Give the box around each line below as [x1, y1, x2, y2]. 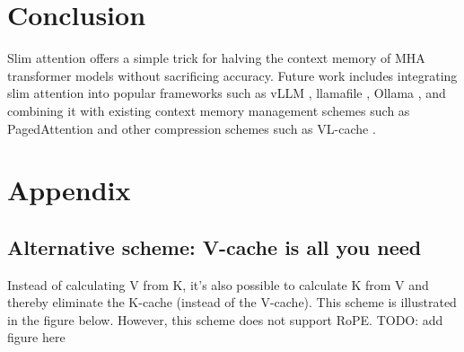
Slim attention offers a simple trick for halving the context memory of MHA [7, 48, 425, 67]
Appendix [7, 172, 131, 208]
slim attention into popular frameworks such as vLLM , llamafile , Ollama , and [7, 84, 446, 102]
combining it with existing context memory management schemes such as [7, 101, 410, 119]
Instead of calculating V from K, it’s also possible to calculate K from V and [7, 275, 429, 294]
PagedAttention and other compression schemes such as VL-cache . [7, 119, 376, 137]
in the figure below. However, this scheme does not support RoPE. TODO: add [7, 310, 443, 329]
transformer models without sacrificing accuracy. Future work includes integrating [7, 66, 458, 84]
